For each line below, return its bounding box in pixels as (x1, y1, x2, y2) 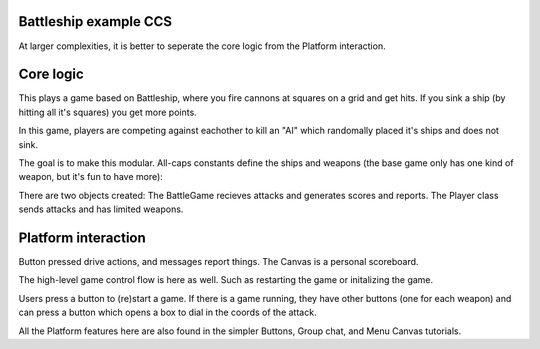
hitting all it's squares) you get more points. (18, 106, 197, 118)
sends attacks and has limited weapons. (18, 203, 184, 215)
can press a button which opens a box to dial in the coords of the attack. (18, 306, 317, 319)
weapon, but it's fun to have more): (18, 171, 164, 183)
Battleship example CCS (18, 13, 173, 30)
